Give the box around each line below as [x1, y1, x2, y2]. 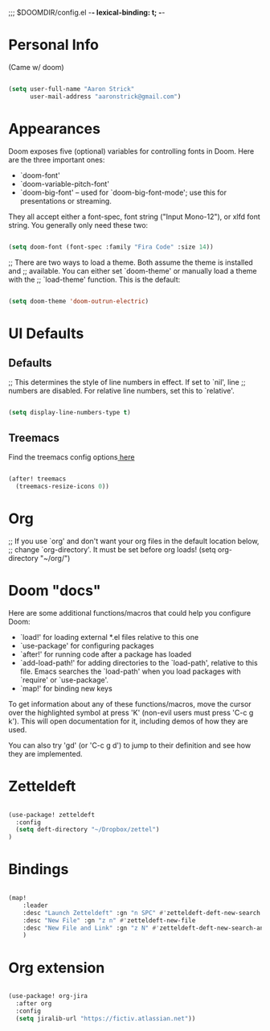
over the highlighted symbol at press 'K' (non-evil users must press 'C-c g [8, 707, 254, 717]
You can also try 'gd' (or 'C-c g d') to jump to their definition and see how [8, 740, 252, 750]
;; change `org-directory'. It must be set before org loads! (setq [8, 544, 216, 555]
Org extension [8, 959, 105, 977]
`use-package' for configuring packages [19, 641, 154, 650]
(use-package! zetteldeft [8, 810, 95, 819]
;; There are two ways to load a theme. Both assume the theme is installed [8, 258, 253, 267]
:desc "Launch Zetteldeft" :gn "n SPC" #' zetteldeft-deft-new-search [22, 909, 261, 917]
